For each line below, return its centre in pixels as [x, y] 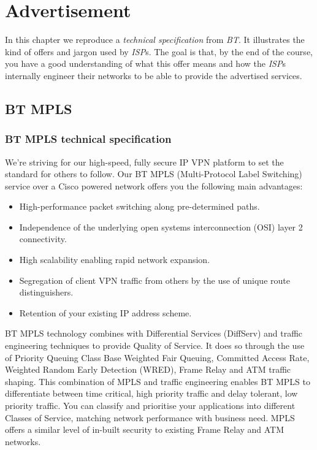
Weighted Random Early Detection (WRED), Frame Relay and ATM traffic [148, 369]
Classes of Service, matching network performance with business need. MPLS [150, 417]
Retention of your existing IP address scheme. [105, 312]
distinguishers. [46, 292]
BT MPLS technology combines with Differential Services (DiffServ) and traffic [154, 333]
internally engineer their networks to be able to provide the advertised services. [154, 75]
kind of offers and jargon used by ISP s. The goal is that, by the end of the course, [159, 51]
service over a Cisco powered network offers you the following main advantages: [154, 185]
